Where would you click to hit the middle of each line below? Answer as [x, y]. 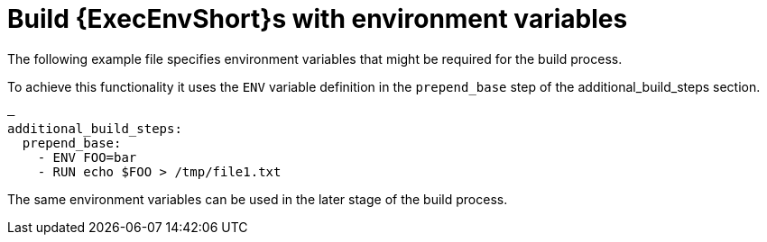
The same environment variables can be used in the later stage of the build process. [258, 199]
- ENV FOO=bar [87, 157]
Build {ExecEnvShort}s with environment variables [318, 19]
